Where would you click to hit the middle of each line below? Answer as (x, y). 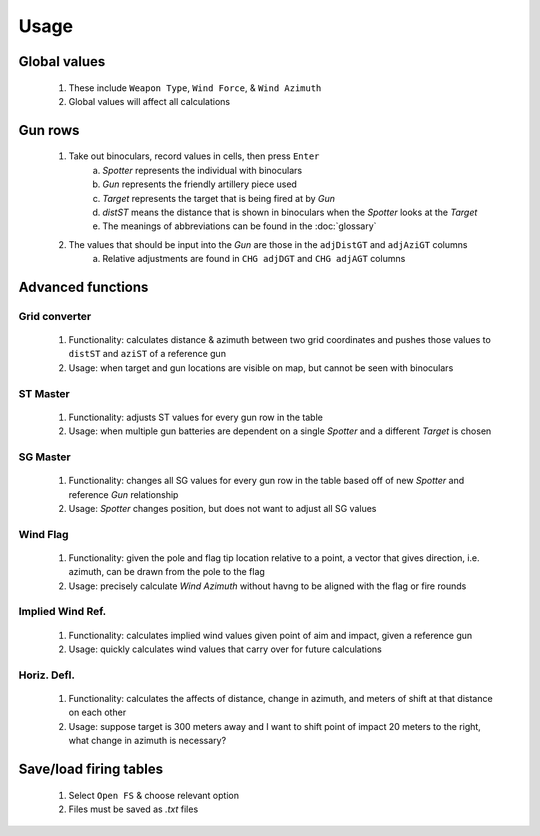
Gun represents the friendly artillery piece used (199, 184)
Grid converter (55, 316)
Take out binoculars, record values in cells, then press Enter (194, 156)
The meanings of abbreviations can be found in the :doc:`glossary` (239, 226)
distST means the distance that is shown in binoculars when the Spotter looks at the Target (290, 212)
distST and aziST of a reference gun (147, 354)
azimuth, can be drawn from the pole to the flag (166, 572)
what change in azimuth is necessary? (147, 741)
